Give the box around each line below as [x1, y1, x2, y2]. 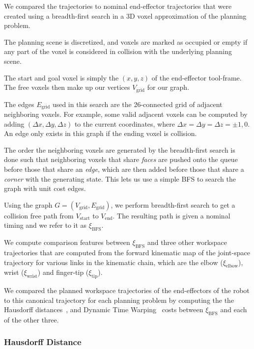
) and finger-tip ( [37, 267, 89, 277]
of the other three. [4, 315, 59, 325]
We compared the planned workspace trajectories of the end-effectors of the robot [4, 285, 250, 295]
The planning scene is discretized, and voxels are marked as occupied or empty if [4, 36, 248, 47]
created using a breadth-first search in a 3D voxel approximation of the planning [4, 10, 247, 21]
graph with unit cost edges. [4, 183, 86, 193]
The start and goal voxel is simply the [4, 72, 119, 82]
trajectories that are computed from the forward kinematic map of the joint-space [4, 247, 250, 257]
